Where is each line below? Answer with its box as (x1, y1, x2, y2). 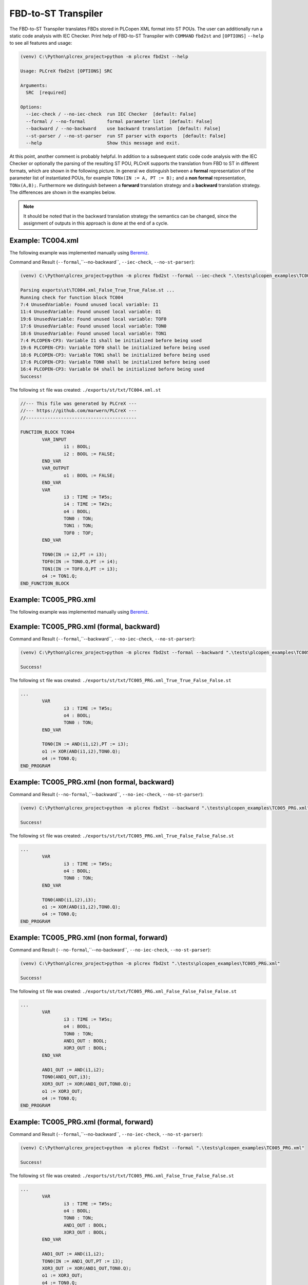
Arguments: (20, 82, 48, 88)
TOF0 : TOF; (63, 530, 94, 536)
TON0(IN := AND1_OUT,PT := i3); (42, 1258, 123, 1264)
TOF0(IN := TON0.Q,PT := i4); (42, 559, 118, 565)
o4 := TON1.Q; (42, 573, 78, 579)
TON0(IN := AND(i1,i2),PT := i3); (42, 741, 129, 747)
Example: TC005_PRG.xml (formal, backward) (9, 622, 160, 631)
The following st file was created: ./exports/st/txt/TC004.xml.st (9, 387, 161, 393)
